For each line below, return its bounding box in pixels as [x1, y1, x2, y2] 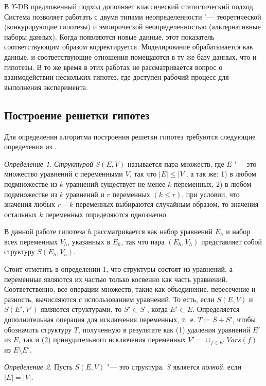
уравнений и [65, 188, 104, 199]
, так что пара [121, 236, 165, 247]
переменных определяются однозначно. [45, 208, 168, 219]
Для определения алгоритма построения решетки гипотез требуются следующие [4, 131, 256, 142]
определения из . [4, 141, 57, 152]
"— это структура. [107, 361, 164, 372]
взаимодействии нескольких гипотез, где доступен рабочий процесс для [4, 72, 229, 82]
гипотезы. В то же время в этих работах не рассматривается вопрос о [4, 61, 223, 72]
